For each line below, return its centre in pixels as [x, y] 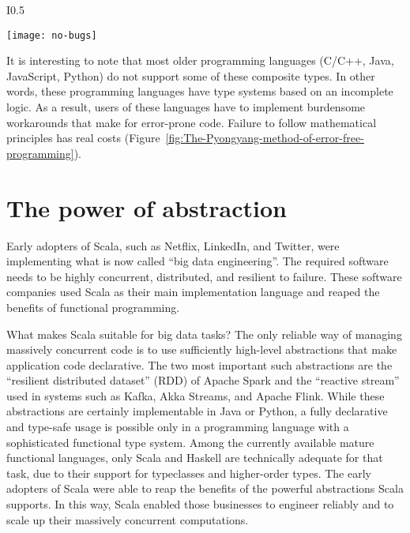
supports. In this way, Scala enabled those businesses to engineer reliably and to [200, 504]
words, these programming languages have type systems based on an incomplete [200, 91]
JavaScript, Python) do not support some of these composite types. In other [191, 75]
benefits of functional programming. [93, 307]
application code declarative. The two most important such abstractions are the [199, 364]
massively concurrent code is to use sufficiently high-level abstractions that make [202, 349]
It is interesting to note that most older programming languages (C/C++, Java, [200, 60]
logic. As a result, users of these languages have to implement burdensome [186, 107]
